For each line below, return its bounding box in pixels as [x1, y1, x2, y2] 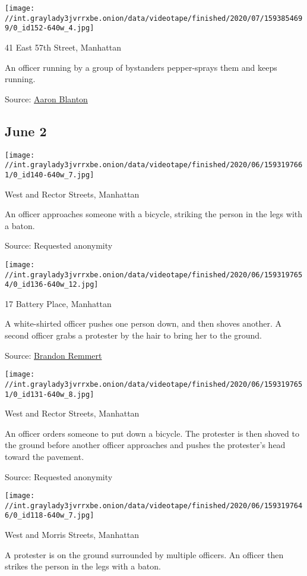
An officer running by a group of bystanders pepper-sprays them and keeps [5, 61, 277, 73]
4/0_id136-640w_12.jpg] [5, 280, 99, 289]
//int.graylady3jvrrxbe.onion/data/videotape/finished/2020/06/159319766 [5, 161, 303, 170]
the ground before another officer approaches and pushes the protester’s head [5, 439, 286, 451]
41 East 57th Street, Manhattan [5, 40, 121, 53]
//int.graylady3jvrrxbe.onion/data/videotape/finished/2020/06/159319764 [5, 501, 303, 510]
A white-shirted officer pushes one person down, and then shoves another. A [5, 317, 282, 330]
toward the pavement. [5, 450, 84, 462]
